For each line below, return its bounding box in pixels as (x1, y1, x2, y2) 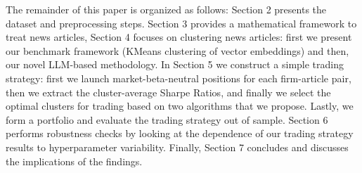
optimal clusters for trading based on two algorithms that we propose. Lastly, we (6, 98, 354, 113)
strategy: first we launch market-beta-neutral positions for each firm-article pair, (6, 70, 351, 85)
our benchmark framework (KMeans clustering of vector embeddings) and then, (6, 43, 349, 58)
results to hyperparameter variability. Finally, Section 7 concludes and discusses (6, 139, 349, 154)
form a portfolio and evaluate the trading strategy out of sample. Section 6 (6, 112, 328, 127)
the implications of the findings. (6, 153, 143, 168)
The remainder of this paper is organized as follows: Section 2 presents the (6, 2, 327, 16)
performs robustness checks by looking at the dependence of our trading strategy (6, 126, 354, 141)
